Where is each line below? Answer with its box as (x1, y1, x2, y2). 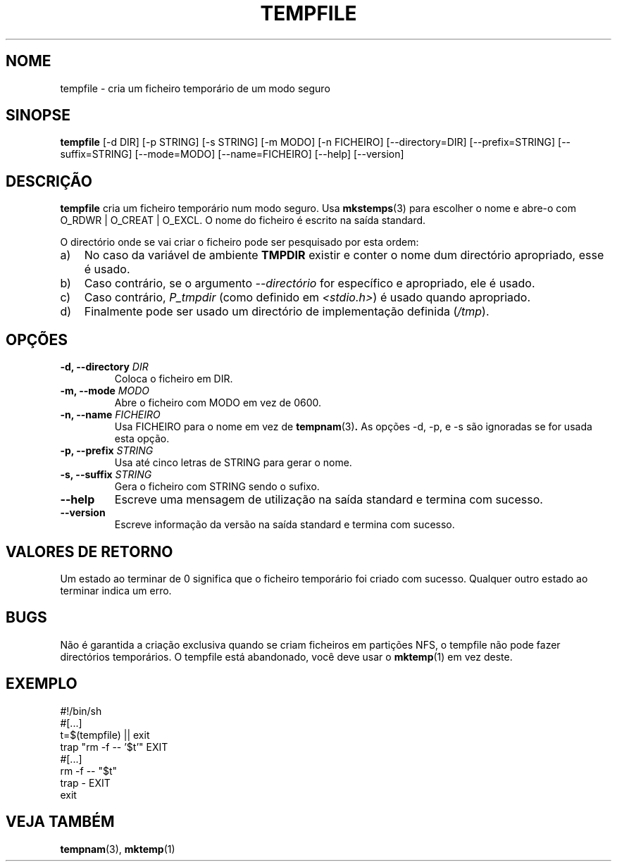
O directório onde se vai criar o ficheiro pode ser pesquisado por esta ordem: (60, 236, 419, 249)
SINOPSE (6, 106, 70, 125)
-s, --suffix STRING (60, 468, 152, 481)
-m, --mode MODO (60, 385, 149, 397)
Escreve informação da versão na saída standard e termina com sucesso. (114, 518, 455, 531)
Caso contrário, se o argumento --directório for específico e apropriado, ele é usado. (84, 276, 535, 291)
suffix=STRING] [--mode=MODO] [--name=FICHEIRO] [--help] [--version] (60, 148, 404, 161)
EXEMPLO (6, 675, 77, 693)
